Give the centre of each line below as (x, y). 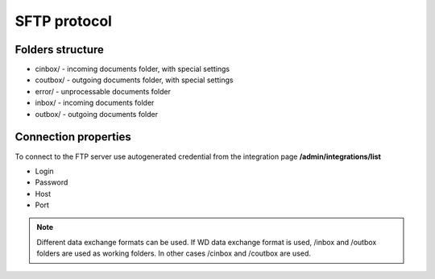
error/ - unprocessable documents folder (103, 91)
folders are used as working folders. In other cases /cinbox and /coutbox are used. (174, 253)
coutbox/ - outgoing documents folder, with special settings (134, 80)
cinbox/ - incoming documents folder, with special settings (132, 69)
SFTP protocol (64, 21)
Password (52, 182)
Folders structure (60, 50)
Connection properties (73, 137)
